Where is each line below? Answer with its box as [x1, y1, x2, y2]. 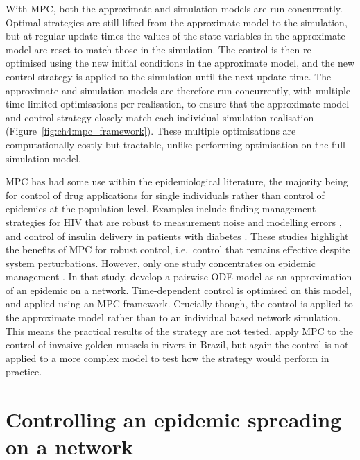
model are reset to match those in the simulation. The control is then [6, 42, 300, 56]
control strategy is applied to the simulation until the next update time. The [6, 69, 332, 83]
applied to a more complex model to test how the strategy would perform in [6, 350, 329, 365]
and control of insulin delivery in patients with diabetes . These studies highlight [6, 228, 349, 243]
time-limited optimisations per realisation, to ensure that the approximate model [6, 96, 350, 111]
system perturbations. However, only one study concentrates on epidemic [6, 255, 316, 270]
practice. [6, 364, 42, 379]
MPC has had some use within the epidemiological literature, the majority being [6, 174, 348, 189]
